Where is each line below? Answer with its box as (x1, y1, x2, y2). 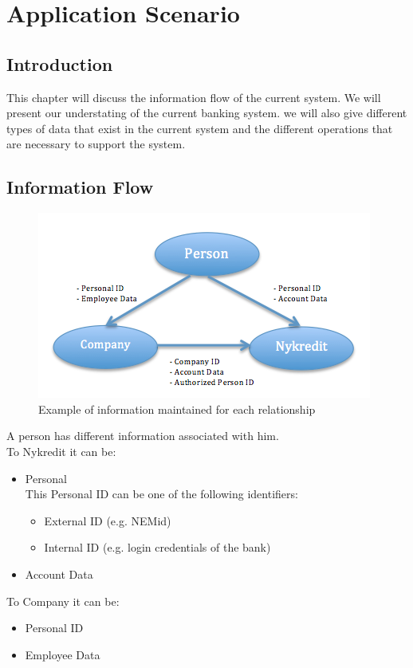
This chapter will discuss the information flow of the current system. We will (6, 88, 381, 105)
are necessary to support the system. (6, 136, 186, 152)
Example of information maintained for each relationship (38, 400, 316, 417)
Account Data (25, 565, 93, 582)
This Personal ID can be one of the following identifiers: (25, 485, 298, 502)
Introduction (6, 51, 113, 76)
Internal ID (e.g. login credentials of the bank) (44, 539, 271, 556)
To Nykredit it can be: (6, 442, 116, 459)
